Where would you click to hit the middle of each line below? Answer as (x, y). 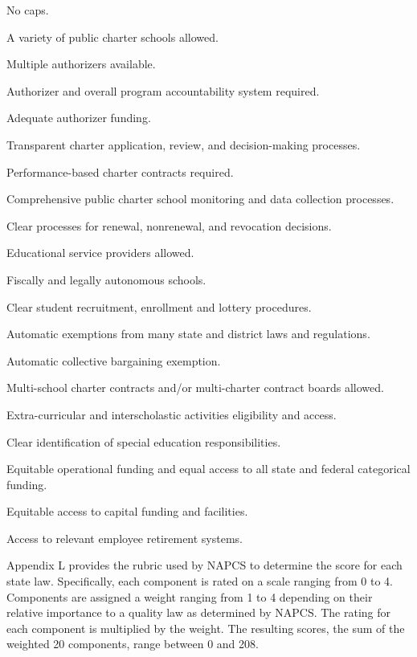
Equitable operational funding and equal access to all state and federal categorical (208, 469)
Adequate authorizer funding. (79, 118)
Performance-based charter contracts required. (120, 171)
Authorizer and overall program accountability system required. (163, 90)
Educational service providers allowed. (100, 253)
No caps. (28, 10)
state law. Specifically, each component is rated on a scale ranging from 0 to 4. (200, 581)
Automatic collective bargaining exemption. (114, 360)
